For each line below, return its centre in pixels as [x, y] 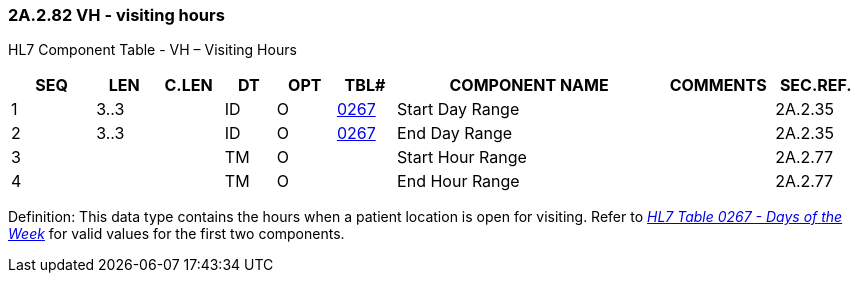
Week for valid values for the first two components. [176, 234]
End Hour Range [458, 181]
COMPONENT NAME [529, 85]
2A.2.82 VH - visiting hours [116, 15]
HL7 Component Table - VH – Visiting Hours [152, 50]
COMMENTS [718, 85]
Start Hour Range [462, 157]
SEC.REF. [815, 85]
